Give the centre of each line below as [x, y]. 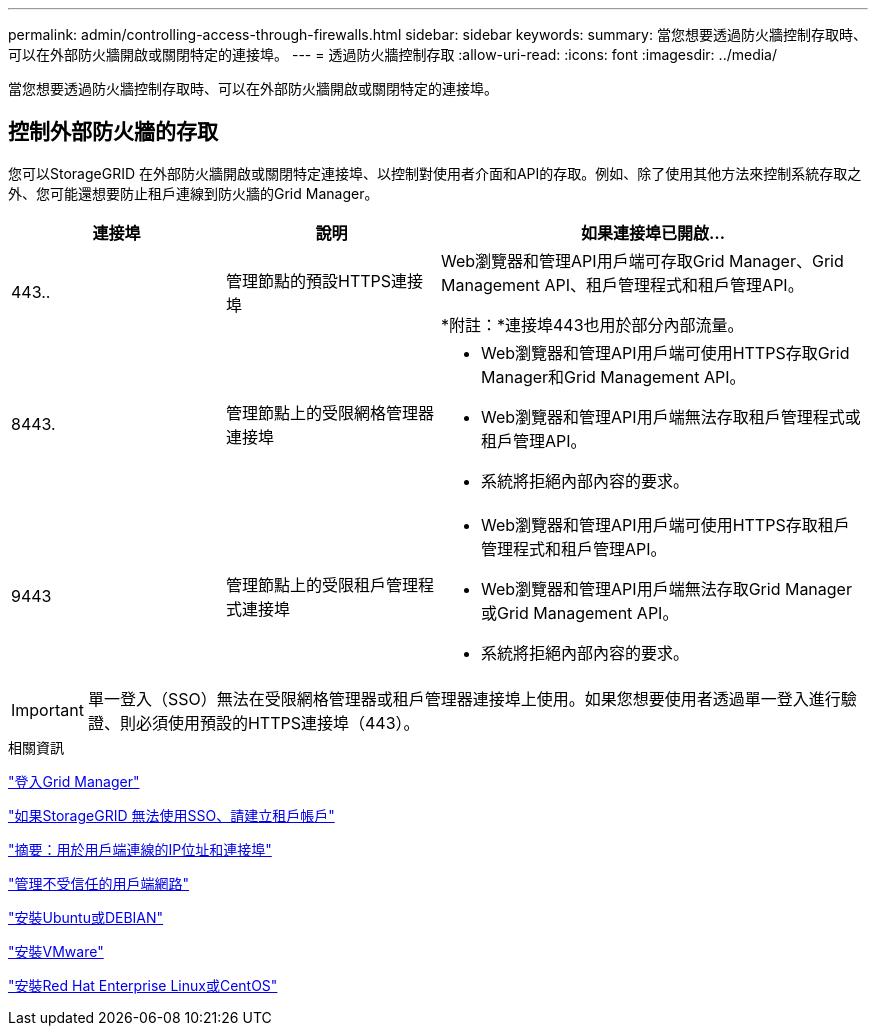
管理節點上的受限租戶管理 [322, 584]
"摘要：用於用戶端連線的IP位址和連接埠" [140, 849]
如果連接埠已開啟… [653, 232]
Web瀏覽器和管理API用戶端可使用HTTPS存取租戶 [665, 524]
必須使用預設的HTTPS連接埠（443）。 [277, 722]
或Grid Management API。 [580, 612]
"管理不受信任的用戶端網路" [99, 883]
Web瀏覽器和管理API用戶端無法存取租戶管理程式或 [671, 416]
